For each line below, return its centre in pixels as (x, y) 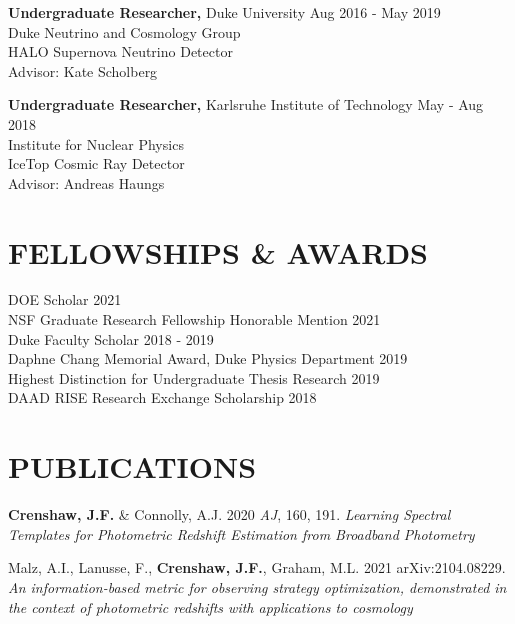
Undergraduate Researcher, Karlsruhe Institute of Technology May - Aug (246, 104)
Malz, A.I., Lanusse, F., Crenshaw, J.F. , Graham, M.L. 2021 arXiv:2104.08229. (257, 567)
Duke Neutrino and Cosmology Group (124, 31)
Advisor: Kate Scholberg (83, 70)
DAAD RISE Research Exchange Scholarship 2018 (162, 397)
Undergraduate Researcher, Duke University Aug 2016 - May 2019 (224, 12)
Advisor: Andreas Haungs (86, 182)
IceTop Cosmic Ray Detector (96, 163)
